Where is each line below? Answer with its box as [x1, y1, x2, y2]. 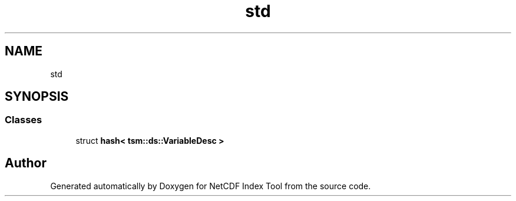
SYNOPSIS [5, 89, 69, 104]
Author [5, 156, 47, 171]
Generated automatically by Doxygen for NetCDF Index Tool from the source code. [50, 180, 371, 191]
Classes [5, 114, 42, 126]
